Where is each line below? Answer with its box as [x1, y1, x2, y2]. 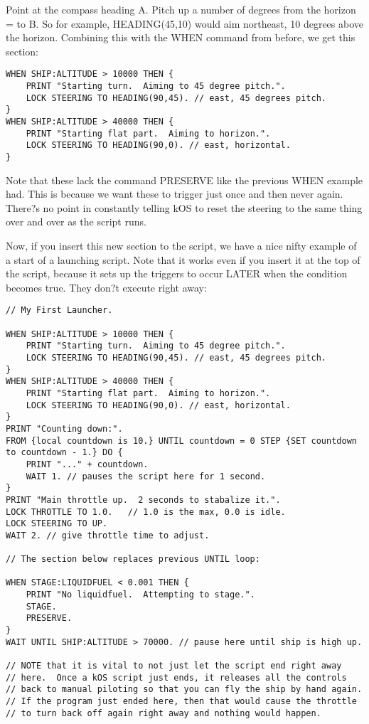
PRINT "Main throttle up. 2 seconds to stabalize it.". [6, 494, 281, 505]
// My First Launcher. [6, 305, 113, 316]
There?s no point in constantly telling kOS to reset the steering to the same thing [6, 200, 363, 215]
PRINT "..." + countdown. [26, 459, 149, 469]
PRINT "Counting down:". [6, 423, 123, 434]
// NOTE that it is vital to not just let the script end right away [6, 661, 342, 671]
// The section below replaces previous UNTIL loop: [6, 554, 260, 565]
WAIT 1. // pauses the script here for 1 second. [26, 471, 266, 481]
